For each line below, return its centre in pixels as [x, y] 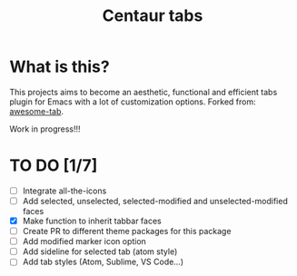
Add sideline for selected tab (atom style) [100, 251]
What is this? [60, 67]
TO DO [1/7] [54, 166]
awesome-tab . [37, 111]
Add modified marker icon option [84, 241]
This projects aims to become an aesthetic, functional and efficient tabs [144, 92]
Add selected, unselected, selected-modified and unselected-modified [155, 201]
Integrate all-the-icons [64, 191]
